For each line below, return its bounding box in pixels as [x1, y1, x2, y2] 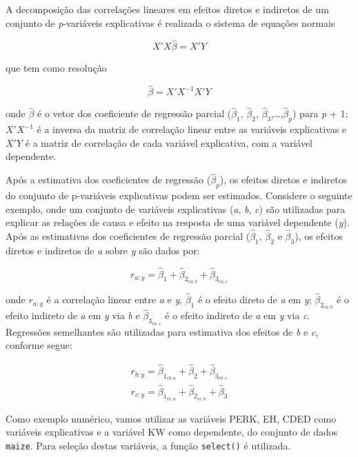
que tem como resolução [6, 61, 107, 75]
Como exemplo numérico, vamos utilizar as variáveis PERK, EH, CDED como [6, 411, 337, 425]
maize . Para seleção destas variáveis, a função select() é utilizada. [6, 438, 291, 452]
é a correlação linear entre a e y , [46, 292, 183, 307]
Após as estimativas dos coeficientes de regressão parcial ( [6, 229, 250, 243]
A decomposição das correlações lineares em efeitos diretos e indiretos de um [6, 2, 329, 16]
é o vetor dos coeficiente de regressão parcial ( [37, 106, 232, 121]
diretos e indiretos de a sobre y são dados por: [6, 243, 200, 257]
